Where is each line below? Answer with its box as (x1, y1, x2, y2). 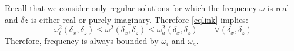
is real (267, 2, 289, 13)
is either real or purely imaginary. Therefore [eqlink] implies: (31, 13, 248, 25)
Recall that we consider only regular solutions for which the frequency (5, 2, 257, 13)
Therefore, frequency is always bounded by (5, 35, 159, 47)
